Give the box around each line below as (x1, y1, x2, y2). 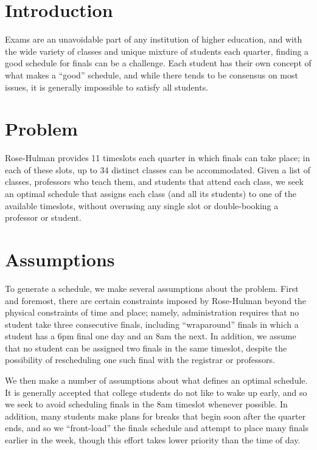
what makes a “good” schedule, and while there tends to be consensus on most (5, 68, 298, 81)
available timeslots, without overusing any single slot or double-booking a (5, 199, 279, 212)
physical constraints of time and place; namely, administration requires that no (5, 306, 299, 319)
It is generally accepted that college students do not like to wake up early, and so (5, 386, 307, 398)
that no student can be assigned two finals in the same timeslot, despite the (5, 341, 287, 354)
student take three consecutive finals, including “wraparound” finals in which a (5, 317, 299, 330)
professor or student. (5, 211, 82, 224)
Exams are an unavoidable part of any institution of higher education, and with (5, 33, 302, 46)
